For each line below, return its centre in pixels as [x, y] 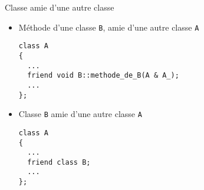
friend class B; [59, 162]
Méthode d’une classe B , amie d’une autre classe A [109, 27]
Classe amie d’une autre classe [60, 7]
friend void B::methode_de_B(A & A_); [103, 76]
